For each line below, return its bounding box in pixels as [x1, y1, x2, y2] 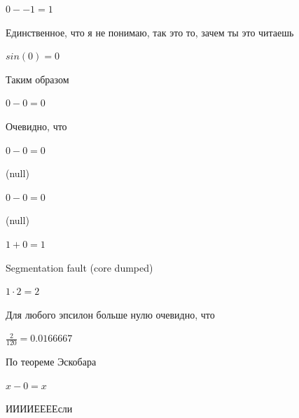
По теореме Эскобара [6, 354, 97, 369]
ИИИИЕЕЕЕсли [6, 401, 73, 416]
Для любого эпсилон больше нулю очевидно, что [6, 307, 215, 321]
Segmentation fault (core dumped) [6, 260, 153, 274]
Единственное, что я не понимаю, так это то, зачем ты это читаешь [6, 25, 294, 39]
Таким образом [6, 71, 69, 86]
